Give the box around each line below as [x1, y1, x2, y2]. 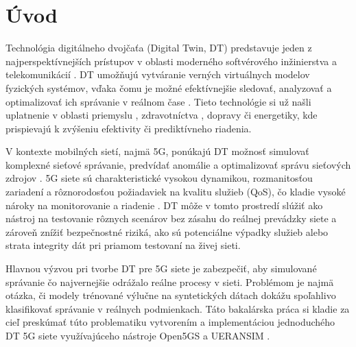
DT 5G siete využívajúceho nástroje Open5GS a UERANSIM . [5, 328, 270, 342]
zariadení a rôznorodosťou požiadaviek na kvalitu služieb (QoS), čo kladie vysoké [5, 184, 346, 199]
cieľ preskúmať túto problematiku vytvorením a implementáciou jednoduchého [5, 315, 335, 329]
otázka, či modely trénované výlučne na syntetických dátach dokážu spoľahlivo [5, 288, 336, 302]
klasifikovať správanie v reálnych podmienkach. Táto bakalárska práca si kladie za [5, 301, 350, 315]
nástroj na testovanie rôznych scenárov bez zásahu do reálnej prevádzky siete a [5, 211, 337, 226]
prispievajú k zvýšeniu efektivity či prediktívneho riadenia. [5, 121, 252, 135]
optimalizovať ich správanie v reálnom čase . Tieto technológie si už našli [5, 94, 311, 108]
